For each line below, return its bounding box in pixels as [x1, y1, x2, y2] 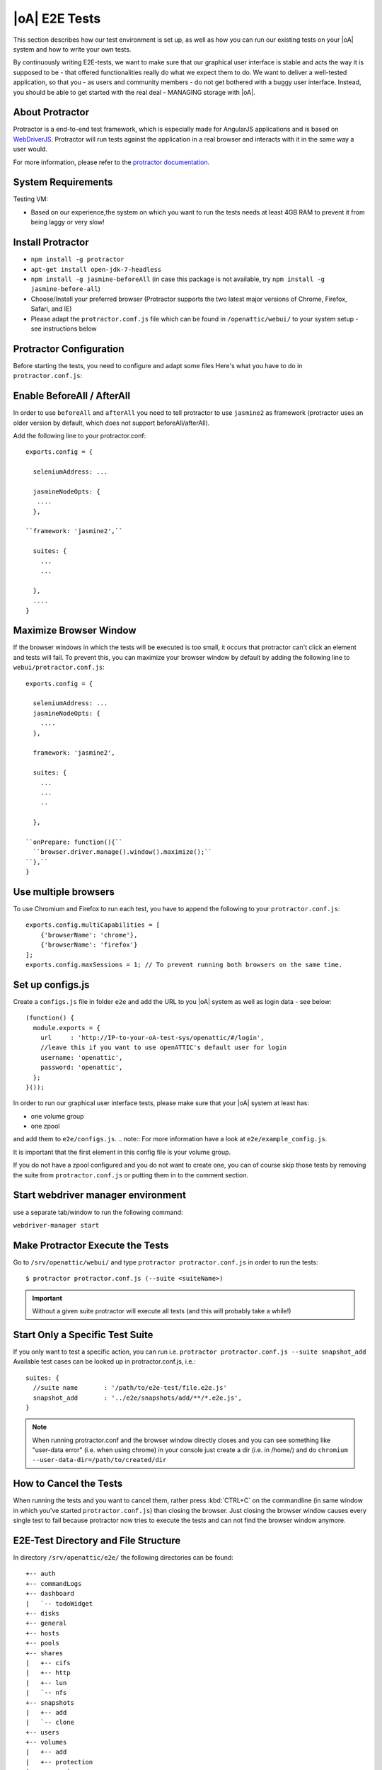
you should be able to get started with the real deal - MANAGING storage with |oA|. [13, 88, 255, 96]
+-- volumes [25, 1738, 67, 1747]
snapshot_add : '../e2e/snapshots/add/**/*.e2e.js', [33, 1393, 242, 1402]
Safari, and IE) [30, 304, 72, 313]
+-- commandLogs [25, 1580, 82, 1587]
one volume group [30, 1112, 84, 1120]
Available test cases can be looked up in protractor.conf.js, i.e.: [13, 1357, 196, 1366]
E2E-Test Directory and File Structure [13, 1534, 181, 1546]
